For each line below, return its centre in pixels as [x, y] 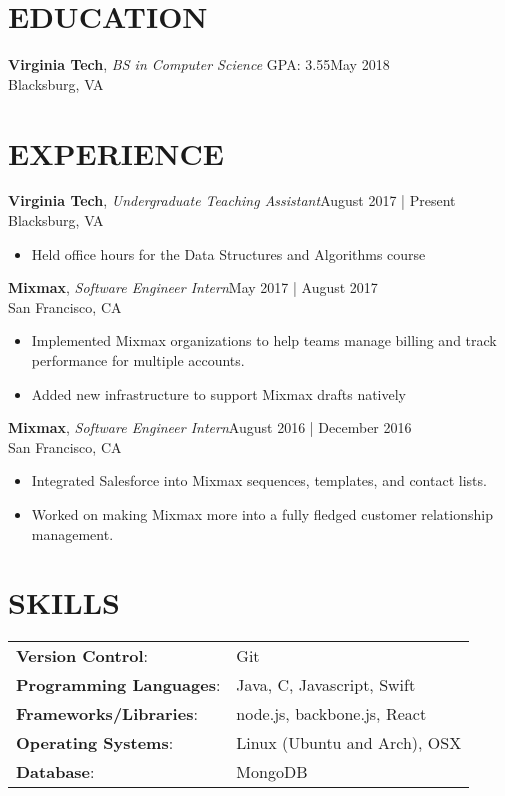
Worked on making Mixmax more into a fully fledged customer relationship [262, 513]
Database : [55, 772]
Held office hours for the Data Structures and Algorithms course [228, 253]
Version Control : [82, 656]
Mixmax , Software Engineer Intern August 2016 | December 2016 [210, 427]
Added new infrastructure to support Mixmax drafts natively [219, 393]
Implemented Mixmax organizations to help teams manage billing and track [264, 340]
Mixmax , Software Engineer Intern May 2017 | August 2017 [193, 287]
